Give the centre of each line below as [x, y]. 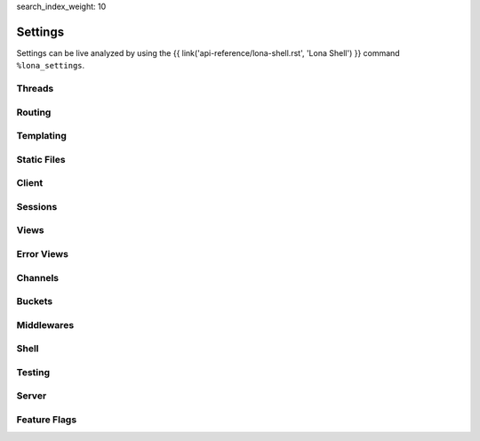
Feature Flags [47, 420]
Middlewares [45, 325]
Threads [35, 89]
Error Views [42, 254]
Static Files [41, 159]
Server [32, 396]
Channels [38, 277]
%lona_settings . [51, 66]
